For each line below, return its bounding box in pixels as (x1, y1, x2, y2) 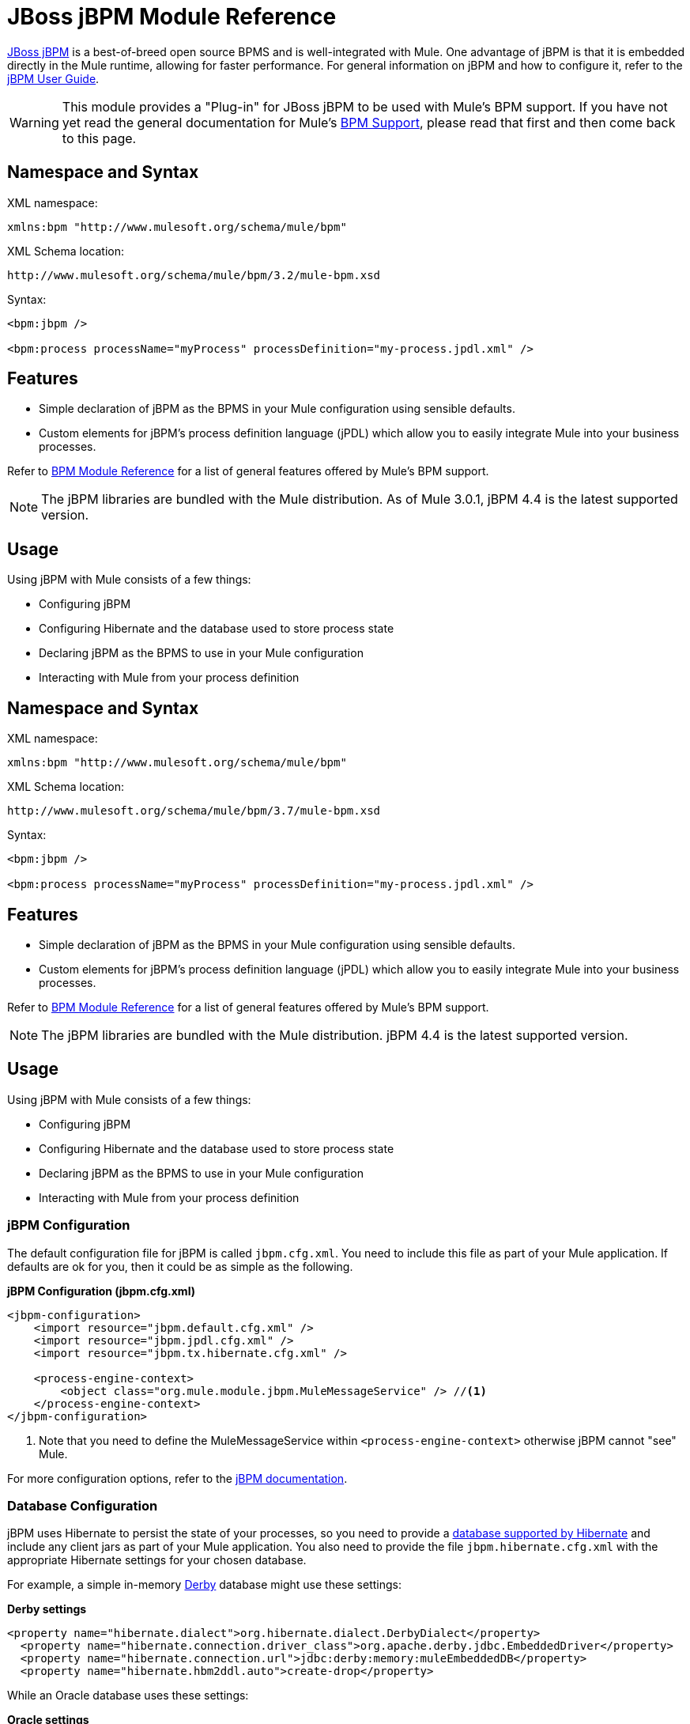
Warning (9, 114, 59, 130)
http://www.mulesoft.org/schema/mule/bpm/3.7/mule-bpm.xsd (7, 804, 381, 818)
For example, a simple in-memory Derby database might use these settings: (7, 1578, 402, 1592)
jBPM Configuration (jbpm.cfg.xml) (7, 1284, 195, 1298)
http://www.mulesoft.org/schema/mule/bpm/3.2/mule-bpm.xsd (7, 268, 381, 282)
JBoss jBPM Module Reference (7, 3, 337, 30)
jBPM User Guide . (7, 71, 100, 85)
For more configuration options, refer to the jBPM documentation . (7, 1471, 348, 1485)
